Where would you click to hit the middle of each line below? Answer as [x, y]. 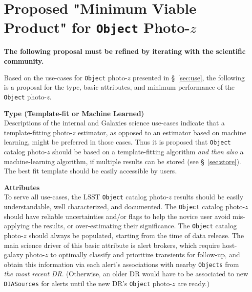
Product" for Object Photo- [97, 27]
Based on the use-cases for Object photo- [66, 77]
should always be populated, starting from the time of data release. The [136, 235]
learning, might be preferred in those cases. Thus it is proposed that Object [117, 142]
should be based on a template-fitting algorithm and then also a [148, 151]
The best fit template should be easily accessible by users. [91, 171]
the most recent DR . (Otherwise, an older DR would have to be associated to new [126, 274]
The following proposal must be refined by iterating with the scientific [125, 51]
